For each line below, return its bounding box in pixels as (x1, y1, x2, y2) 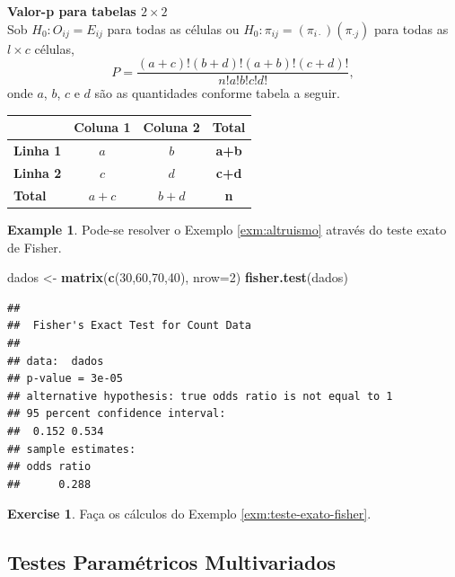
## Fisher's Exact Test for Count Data (7, 319, 252, 333)
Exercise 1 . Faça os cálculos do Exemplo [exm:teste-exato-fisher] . (7, 504, 372, 523)
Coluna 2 (143, 118, 200, 137)
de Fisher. (7, 237, 62, 256)
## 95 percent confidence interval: (7, 407, 226, 421)
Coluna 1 (74, 118, 131, 137)
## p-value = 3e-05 (7, 372, 123, 386)
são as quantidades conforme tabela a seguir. (94, 84, 340, 102)
